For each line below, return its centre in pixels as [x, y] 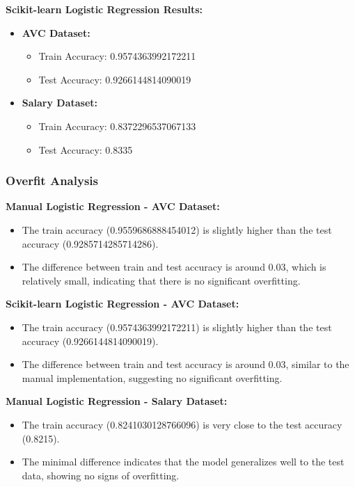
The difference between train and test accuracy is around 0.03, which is [174, 267]
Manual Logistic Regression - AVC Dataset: [113, 206]
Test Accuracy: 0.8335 [86, 149]
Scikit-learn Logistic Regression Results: [104, 9]
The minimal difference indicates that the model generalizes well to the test [183, 462]
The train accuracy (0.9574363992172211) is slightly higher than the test [177, 327]
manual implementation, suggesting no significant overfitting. [152, 377]
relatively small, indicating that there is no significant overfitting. [161, 280]
